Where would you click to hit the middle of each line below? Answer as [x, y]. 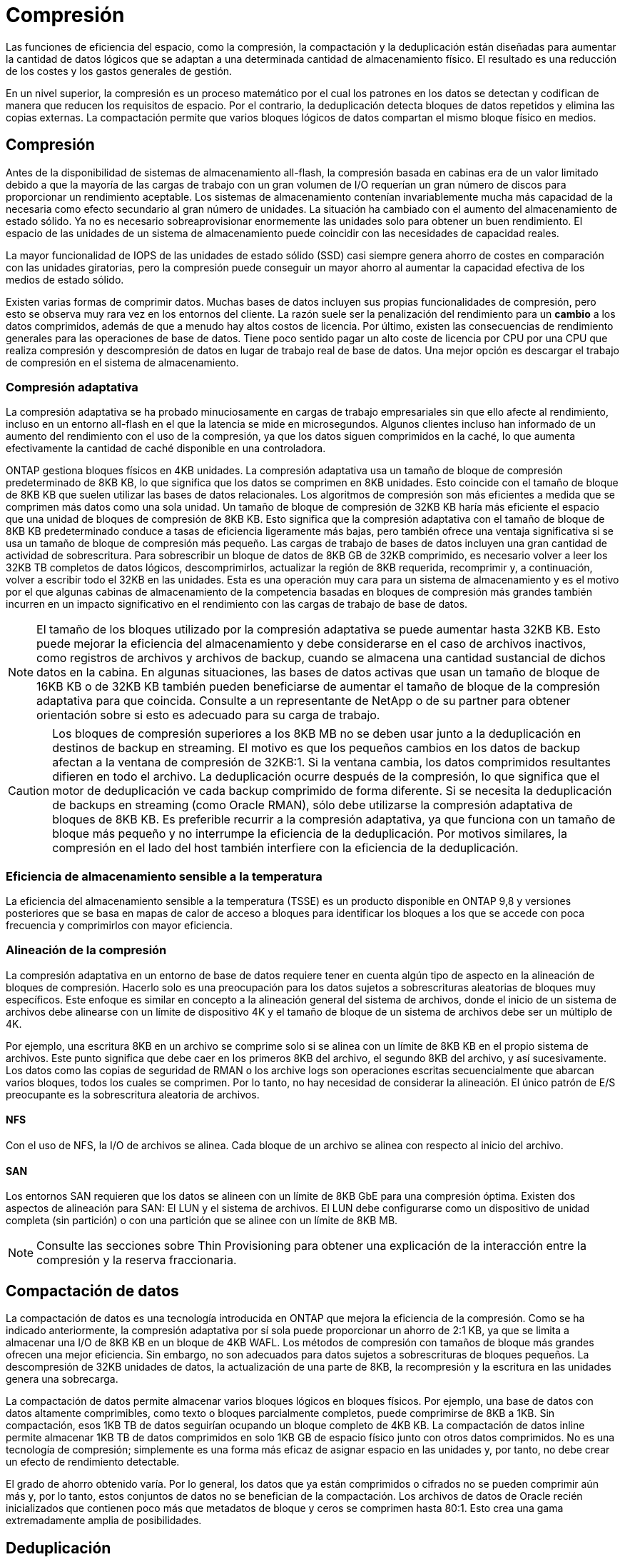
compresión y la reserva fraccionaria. [137, 1260]
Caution [29, 791]
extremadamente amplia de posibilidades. [104, 1521]
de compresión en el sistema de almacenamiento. [122, 362]
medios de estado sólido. [65, 279]
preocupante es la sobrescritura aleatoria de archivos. [133, 1094]
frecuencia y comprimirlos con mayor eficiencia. [119, 926]
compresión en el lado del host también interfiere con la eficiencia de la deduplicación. [285, 848]
